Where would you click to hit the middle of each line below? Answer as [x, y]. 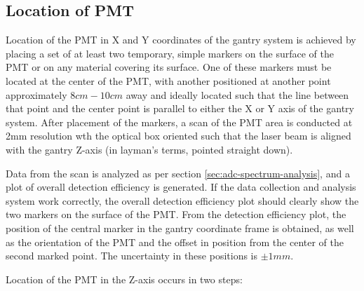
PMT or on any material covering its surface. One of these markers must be [169, 67]
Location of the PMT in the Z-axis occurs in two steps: [124, 279]
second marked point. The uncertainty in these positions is [132, 256]
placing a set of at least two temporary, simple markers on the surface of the [170, 53]
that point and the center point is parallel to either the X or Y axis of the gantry [180, 108]
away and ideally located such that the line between [237, 94]
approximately [36, 94]
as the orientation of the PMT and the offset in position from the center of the [175, 242]
